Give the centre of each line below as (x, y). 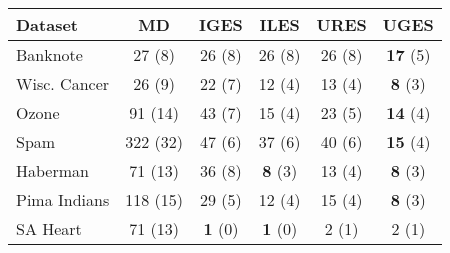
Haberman (52, 170)
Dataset (47, 24)
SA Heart (49, 228)
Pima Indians (63, 199)
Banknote (49, 54)
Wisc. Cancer (63, 83)
